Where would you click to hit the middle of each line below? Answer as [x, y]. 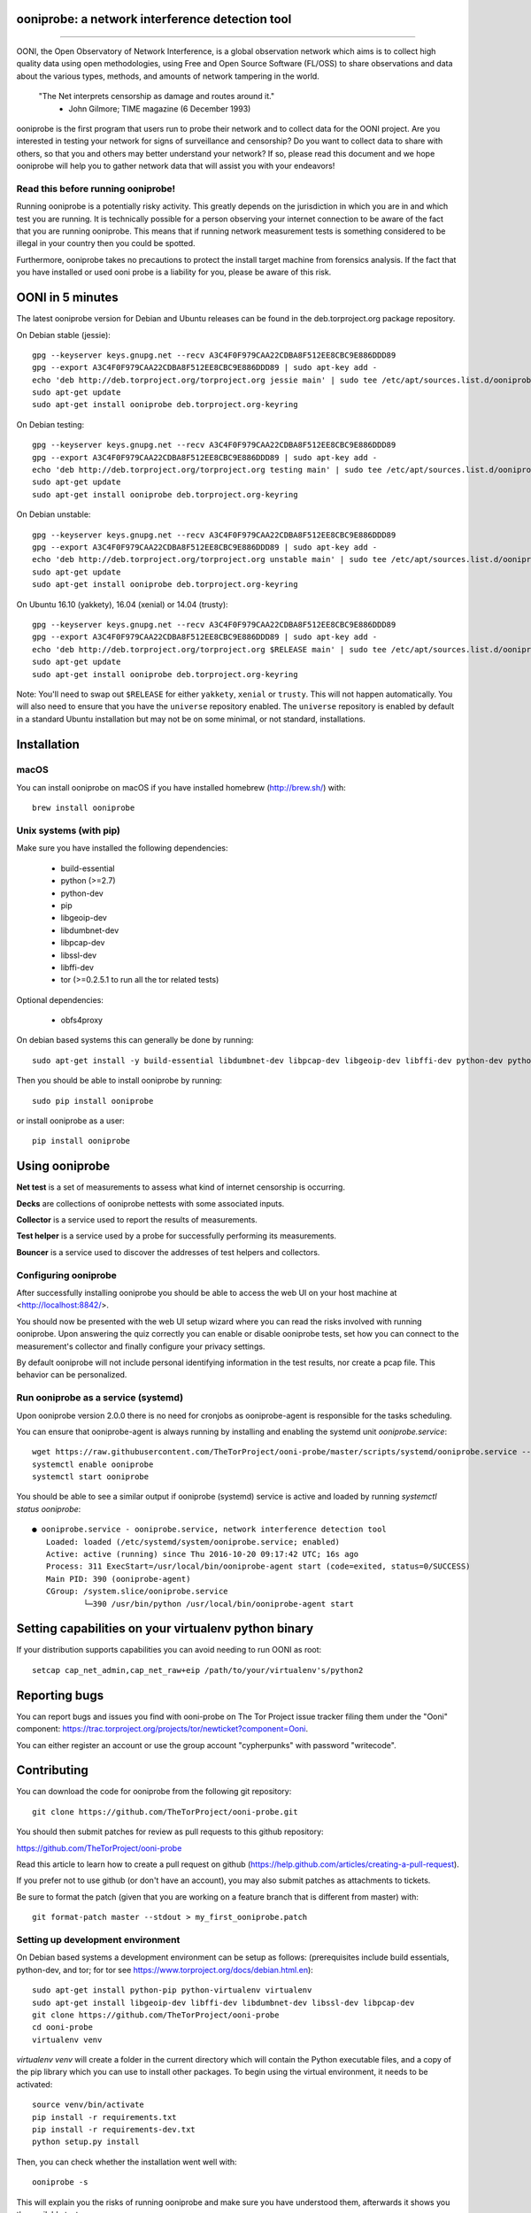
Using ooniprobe [63, 1166]
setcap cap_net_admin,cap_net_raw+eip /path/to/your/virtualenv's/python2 [198, 1670]
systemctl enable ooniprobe [93, 1464]
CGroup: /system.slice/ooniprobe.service [137, 1592]
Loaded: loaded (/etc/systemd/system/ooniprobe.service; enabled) [193, 1542]
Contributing [52, 1770]
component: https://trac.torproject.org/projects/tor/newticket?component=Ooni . [162, 1729]
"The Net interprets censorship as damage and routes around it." [156, 96]
